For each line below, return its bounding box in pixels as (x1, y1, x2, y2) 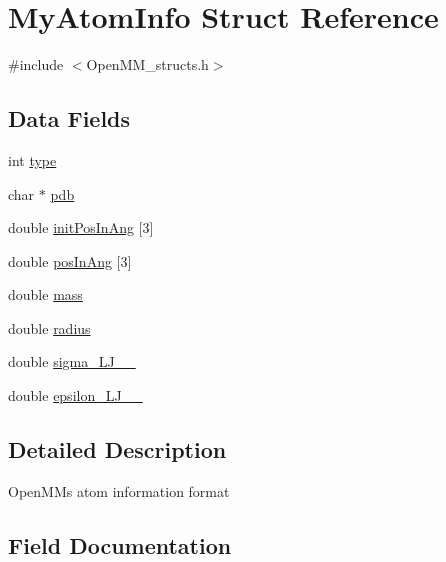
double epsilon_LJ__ (8, 385, 143, 406)
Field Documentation (8, 529, 232, 560)
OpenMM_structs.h (86, 54, 209, 75)
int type (8, 149, 57, 170)
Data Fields (8, 103, 131, 134)
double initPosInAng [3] (8, 217, 154, 238)
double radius (8, 317, 91, 338)
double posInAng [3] (8, 250, 132, 271)
